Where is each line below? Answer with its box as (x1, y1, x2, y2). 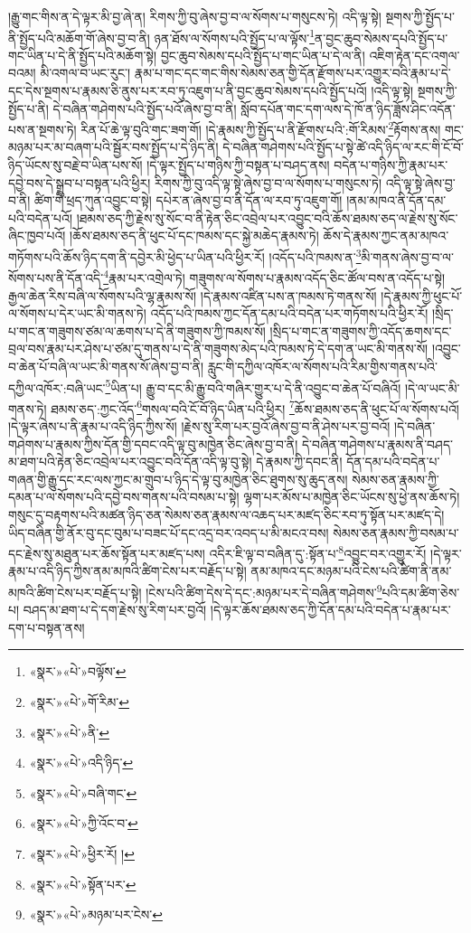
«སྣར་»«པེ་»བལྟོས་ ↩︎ (29, 662, 127, 681)
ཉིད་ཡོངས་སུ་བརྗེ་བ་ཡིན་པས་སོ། (8, 155, 143, 174)
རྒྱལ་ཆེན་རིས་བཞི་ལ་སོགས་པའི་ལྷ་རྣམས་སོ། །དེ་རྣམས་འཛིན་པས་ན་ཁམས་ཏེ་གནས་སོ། (8, 286, 377, 305)
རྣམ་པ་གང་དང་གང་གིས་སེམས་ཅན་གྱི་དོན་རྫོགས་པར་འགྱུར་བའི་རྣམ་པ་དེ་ (134, 63, 451, 82)
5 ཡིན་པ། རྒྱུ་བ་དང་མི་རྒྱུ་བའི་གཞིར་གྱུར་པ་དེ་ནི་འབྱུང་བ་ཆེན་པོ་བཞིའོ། (105, 375, 401, 397)
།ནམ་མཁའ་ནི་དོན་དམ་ (346, 191, 447, 210)
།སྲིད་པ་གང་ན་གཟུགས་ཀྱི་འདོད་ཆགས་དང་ (269, 321, 452, 340)
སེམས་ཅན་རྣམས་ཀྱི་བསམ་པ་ (333, 523, 459, 542)
